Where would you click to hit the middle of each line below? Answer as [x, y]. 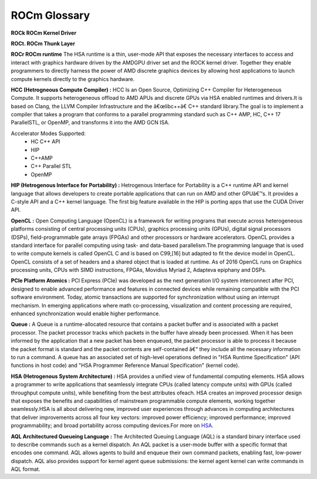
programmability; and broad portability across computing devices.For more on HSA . [112, 426]
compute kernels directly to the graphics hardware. [73, 79]
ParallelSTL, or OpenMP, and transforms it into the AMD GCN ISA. [90, 123]
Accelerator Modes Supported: [48, 133]
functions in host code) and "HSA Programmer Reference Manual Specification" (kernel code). [125, 365]
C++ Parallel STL [51, 166]
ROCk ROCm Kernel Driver [43, 33]
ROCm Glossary [50, 15]
